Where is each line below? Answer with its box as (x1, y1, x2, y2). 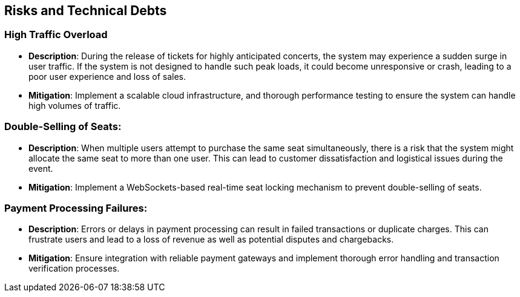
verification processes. (28, 263, 120, 274)
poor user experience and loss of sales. (28, 71, 186, 82)
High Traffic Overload (4, 28, 108, 41)
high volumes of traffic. (28, 100, 121, 111)
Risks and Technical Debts (4, 3, 167, 18)
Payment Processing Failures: (4, 201, 148, 214)
